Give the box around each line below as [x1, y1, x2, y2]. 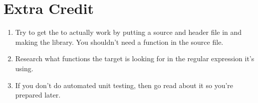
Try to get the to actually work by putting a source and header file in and [15, 27, 242, 37]
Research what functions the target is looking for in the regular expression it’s [15, 53, 255, 64]
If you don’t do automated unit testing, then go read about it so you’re [15, 80, 234, 90]
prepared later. [15, 90, 61, 100]
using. [15, 63, 33, 73]
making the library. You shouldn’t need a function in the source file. [15, 36, 224, 47]
